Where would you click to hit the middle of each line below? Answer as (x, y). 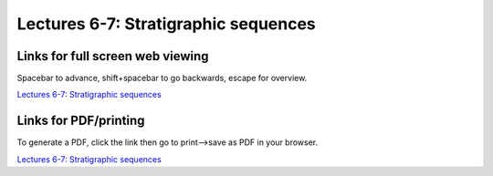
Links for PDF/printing (81, 121)
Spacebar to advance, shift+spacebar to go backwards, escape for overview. (162, 78)
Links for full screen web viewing (113, 56)
